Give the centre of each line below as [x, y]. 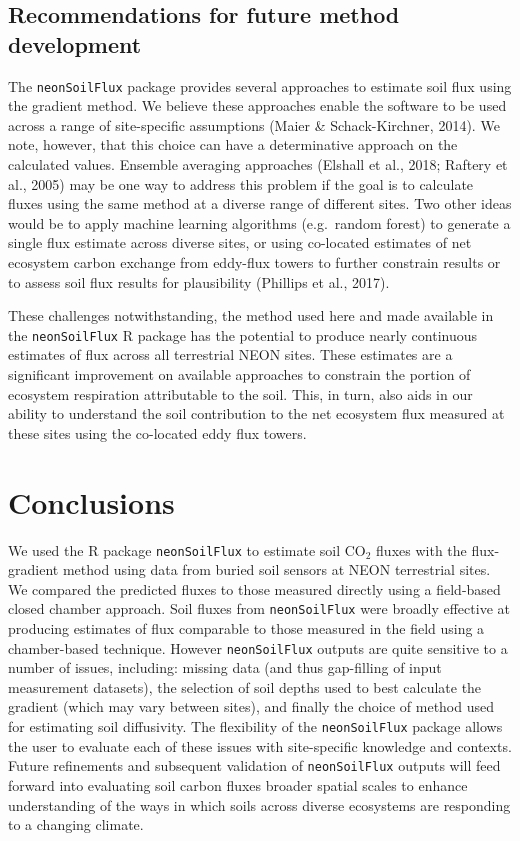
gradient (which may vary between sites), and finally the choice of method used [251, 706]
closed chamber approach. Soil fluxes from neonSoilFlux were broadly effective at [259, 608]
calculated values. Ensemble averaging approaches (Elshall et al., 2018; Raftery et [258, 164]
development [75, 43]
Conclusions [91, 501]
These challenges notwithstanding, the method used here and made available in [251, 315]
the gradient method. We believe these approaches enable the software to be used [257, 105]
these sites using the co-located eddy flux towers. [157, 432]
